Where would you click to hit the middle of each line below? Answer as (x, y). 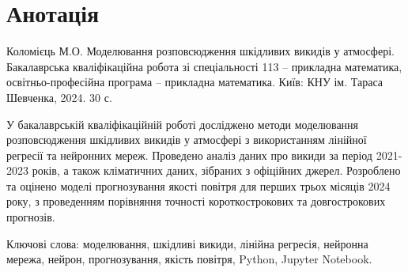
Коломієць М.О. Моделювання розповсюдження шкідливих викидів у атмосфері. (200, 51)
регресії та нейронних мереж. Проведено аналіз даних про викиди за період (189, 155)
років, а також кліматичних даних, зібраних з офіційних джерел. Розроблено (216, 170)
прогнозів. (31, 217)
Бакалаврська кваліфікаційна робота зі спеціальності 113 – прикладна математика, (204, 66)
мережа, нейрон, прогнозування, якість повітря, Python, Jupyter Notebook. (189, 259)
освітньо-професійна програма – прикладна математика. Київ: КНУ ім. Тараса (195, 82)
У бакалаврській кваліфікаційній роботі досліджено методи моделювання (183, 124)
